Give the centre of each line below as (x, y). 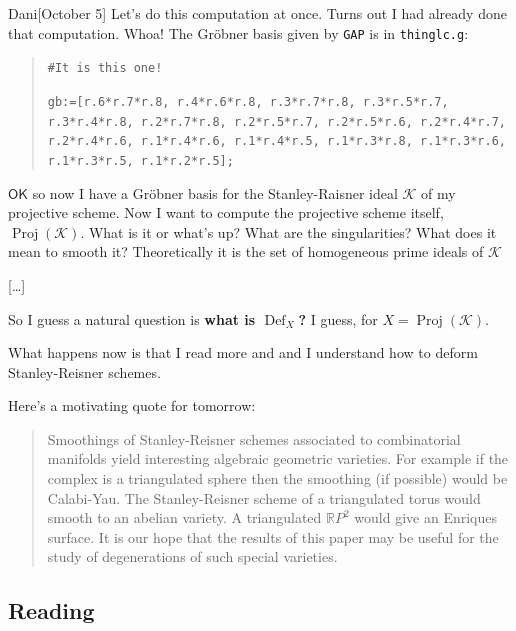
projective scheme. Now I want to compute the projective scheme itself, (226, 212)
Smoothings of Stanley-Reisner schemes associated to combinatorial (254, 438)
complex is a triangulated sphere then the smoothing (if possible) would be (277, 478)
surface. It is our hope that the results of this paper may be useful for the (273, 536)
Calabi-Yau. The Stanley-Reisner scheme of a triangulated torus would (264, 497)
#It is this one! (105, 68)
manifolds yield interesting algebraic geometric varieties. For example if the (278, 458)
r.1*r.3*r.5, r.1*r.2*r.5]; (140, 160)
